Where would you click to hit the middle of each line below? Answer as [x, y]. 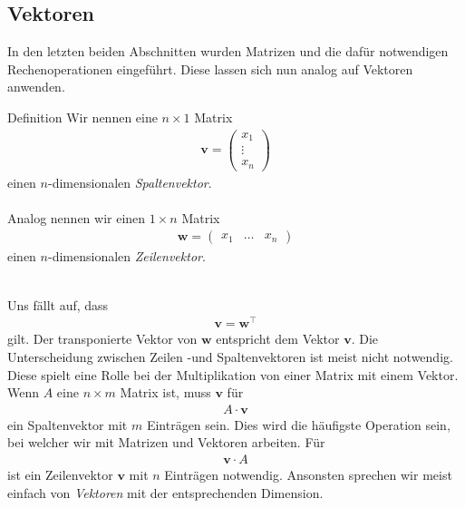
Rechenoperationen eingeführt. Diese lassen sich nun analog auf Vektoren [210, 68]
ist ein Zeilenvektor [60, 474]
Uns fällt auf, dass [58, 304]
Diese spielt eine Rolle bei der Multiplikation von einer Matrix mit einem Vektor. [233, 374]
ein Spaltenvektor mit [68, 424]
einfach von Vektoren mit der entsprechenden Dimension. [165, 492]
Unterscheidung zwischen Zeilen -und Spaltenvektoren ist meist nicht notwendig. [230, 356]
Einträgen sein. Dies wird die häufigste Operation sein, [298, 424]
